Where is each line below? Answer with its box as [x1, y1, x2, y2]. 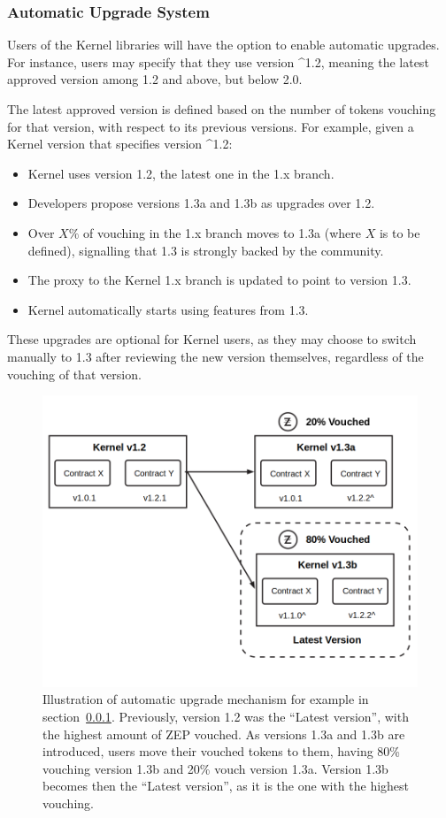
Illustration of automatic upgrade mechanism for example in [42, 690, 369, 708]
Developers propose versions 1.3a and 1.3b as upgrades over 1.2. [27, 194, 375, 212]
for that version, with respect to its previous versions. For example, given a [7, 117, 414, 135]
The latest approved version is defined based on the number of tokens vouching [7, 100, 436, 118]
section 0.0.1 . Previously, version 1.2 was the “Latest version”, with [42, 707, 409, 726]
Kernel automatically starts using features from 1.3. [27, 300, 309, 318]
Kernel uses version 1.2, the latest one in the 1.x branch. [27, 164, 334, 182]
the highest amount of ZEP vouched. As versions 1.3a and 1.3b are [42, 724, 405, 743]
